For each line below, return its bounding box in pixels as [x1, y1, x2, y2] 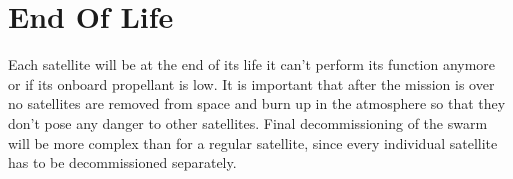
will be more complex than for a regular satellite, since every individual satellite [8, 132, 498, 153]
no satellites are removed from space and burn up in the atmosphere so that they [8, 93, 506, 114]
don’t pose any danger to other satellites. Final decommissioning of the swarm [8, 112, 488, 133]
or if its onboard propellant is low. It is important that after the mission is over [8, 73, 495, 94]
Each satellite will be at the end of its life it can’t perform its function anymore [8, 54, 496, 75]
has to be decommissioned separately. [8, 152, 237, 173]
